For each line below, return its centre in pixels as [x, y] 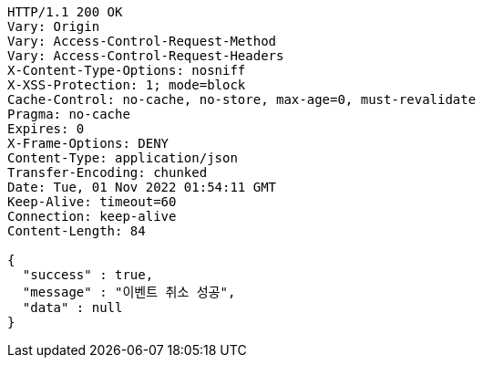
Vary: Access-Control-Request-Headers [146, 56]
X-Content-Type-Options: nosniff [127, 70]
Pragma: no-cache [69, 114]
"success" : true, [88, 275]
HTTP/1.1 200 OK [65, 12]
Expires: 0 [46, 129]
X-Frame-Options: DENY [88, 143]
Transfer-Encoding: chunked [108, 172]
